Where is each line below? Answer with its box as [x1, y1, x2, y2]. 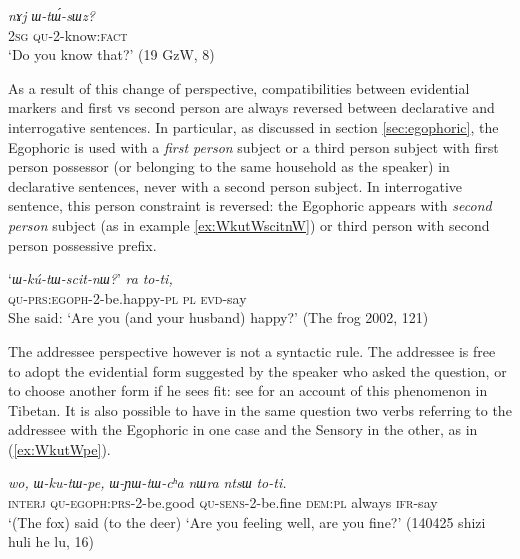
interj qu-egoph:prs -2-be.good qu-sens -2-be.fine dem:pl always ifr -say [8, 492, 438, 513]
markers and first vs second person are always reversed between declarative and [8, 97, 495, 118]
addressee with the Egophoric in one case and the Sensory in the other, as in [8, 419, 478, 440]
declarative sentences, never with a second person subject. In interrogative [8, 175, 462, 196]
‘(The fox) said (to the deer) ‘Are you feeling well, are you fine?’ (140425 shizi [8, 511, 486, 532]
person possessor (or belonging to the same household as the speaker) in [8, 156, 450, 177]
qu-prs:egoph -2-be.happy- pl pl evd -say [8, 287, 247, 308]
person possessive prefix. [8, 234, 157, 255]
